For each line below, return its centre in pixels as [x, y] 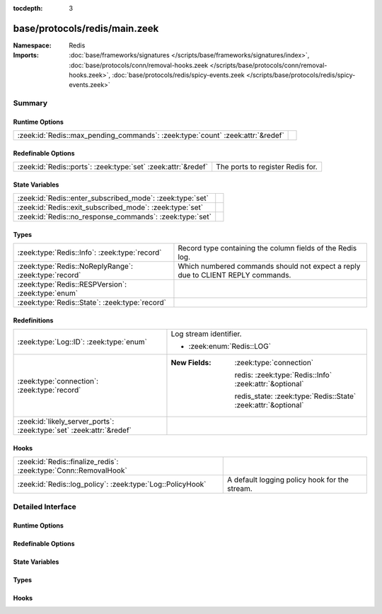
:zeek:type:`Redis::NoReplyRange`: [75, 267]
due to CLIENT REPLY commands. [235, 275]
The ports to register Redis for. [267, 167]
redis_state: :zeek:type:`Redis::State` [295, 396]
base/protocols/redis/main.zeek [86, 28]
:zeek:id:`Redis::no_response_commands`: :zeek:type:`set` [115, 217]
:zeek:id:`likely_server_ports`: [66, 422]
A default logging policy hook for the [288, 480]
